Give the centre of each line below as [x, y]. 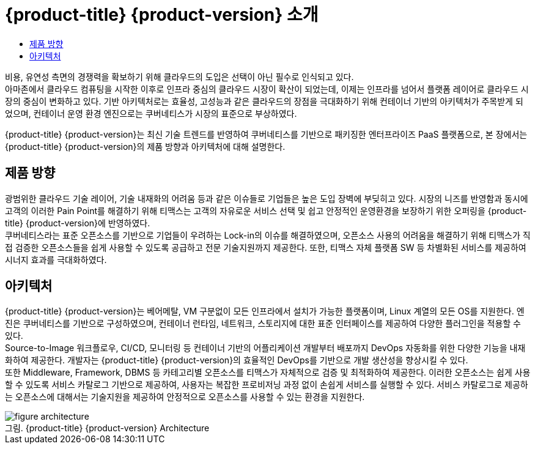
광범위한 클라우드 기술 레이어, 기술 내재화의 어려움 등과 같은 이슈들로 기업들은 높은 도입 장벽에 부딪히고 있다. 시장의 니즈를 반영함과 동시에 [267, 198]
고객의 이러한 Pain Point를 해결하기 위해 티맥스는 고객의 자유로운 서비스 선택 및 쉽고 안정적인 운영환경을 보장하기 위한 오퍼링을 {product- [266, 210]
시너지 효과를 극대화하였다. [56, 259]
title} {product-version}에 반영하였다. [78, 223]
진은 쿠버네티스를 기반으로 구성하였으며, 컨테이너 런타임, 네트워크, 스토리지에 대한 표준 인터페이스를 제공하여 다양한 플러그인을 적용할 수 [263, 324]
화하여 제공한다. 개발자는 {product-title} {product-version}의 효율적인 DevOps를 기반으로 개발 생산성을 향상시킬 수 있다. [237, 360]
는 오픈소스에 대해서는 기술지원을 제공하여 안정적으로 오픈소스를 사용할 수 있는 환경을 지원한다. [185, 397]
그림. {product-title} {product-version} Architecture [107, 428]
